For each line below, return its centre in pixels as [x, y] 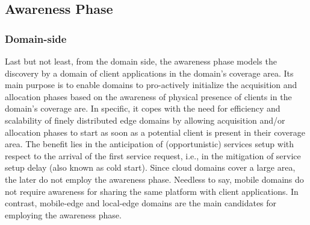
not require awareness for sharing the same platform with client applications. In [152, 191]
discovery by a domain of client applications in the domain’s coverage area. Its [149, 73]
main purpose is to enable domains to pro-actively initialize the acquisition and [151, 85]
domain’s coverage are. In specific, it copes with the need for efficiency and [143, 108]
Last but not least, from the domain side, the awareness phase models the [141, 61]
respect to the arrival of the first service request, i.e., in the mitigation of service [153, 155]
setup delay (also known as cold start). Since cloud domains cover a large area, [150, 167]
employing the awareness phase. [63, 214]
